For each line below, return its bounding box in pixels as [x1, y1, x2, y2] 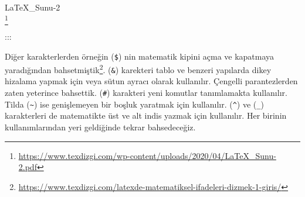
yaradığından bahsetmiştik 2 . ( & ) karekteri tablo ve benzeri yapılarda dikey [5, 62, 272, 75]
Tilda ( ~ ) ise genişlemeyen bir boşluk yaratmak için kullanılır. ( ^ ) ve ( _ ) [5, 98, 264, 110]
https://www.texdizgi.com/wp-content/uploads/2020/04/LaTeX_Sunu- [18, 149, 276, 161]
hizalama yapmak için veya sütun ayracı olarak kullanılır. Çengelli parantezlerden [5, 75, 298, 87]
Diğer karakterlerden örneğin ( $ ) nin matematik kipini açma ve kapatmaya [5, 50, 274, 62]
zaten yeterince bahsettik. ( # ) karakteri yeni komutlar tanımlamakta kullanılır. [5, 87, 287, 99]
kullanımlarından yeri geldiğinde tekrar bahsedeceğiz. [5, 120, 196, 133]
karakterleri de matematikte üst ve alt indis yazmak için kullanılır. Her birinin [5, 109, 287, 122]
